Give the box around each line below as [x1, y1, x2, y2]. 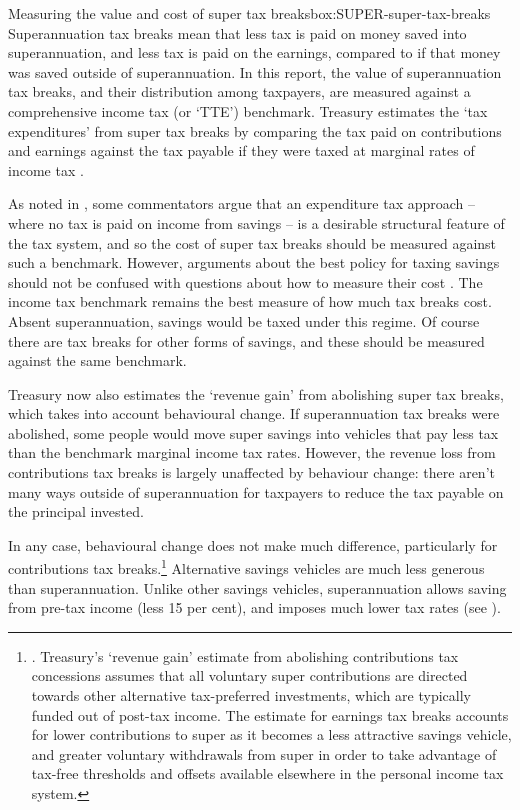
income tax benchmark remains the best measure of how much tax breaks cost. [8, 291, 492, 312]
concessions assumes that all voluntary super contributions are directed [31, 665, 468, 686]
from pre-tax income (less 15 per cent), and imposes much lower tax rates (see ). [8, 597, 501, 618]
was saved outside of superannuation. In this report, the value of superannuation [8, 61, 502, 82]
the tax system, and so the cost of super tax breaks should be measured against [8, 232, 497, 253]
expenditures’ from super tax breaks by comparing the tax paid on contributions [8, 120, 502, 141]
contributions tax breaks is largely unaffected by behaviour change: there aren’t [8, 462, 495, 483]
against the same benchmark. [8, 350, 187, 371]
